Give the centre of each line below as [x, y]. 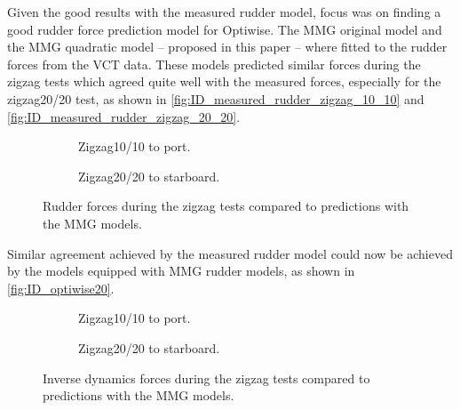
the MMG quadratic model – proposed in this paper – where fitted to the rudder [227, 47]
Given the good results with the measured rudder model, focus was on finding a [224, 12]
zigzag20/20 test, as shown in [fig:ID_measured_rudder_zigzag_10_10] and [216, 98]
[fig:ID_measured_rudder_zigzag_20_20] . [124, 116]
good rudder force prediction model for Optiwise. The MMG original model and [225, 29]
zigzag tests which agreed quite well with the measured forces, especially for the [224, 81]
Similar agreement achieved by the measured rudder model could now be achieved [230, 253]
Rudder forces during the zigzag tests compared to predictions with [226, 206]
